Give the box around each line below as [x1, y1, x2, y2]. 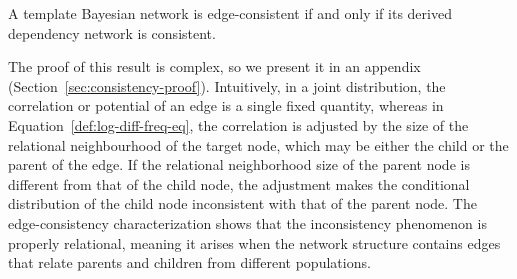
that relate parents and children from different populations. [8, 252, 371, 273]
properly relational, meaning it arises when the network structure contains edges [8, 232, 501, 253]
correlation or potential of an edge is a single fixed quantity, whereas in [8, 95, 444, 116]
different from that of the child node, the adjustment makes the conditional [8, 173, 470, 194]
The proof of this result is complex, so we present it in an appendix [8, 56, 421, 77]
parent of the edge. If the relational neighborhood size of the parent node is [8, 154, 470, 175]
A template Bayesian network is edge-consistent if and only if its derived [8, 3, 452, 23]
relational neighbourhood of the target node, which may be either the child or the [8, 134, 509, 155]
